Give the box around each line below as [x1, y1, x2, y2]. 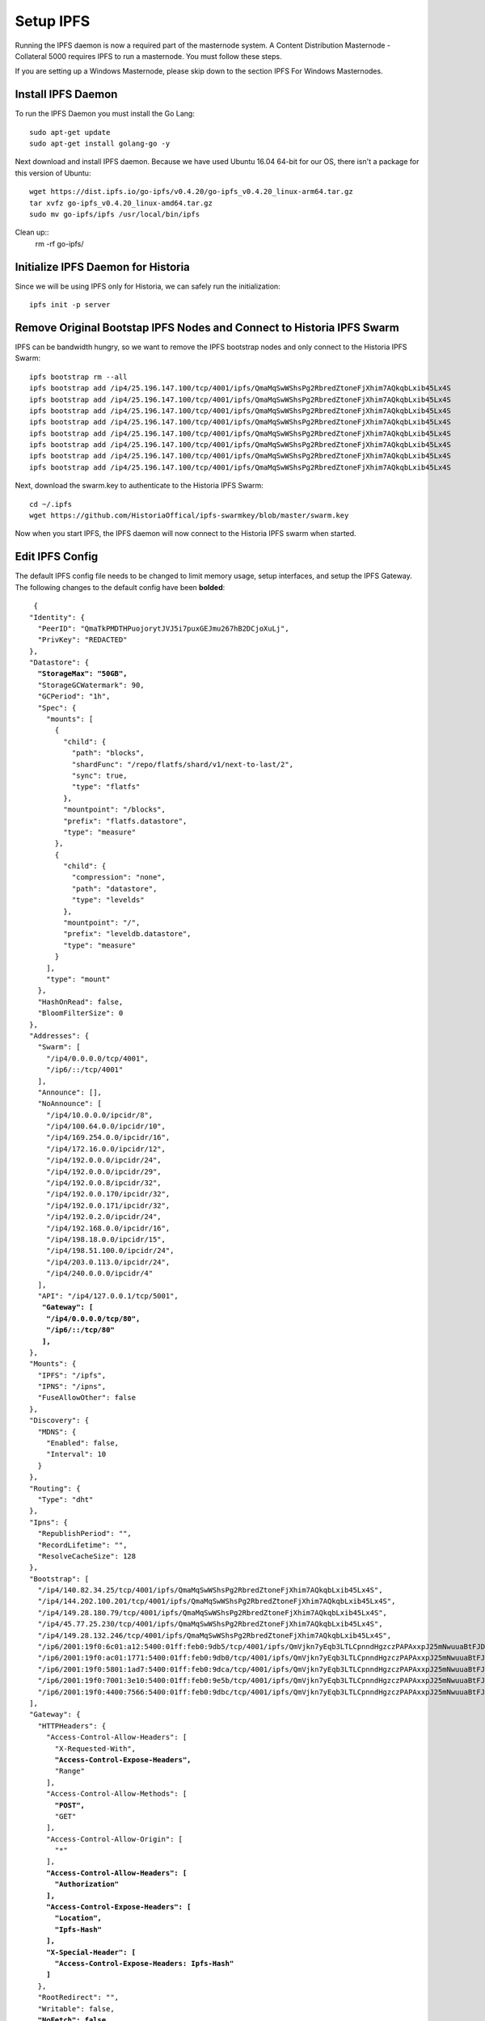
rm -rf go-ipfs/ [35, 238, 84, 248]
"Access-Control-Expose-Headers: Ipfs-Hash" [54, 1959, 234, 1968]
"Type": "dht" [37, 1495, 94, 1504]
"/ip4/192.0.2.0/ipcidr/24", [45, 1213, 162, 1221]
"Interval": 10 [45, 1449, 107, 1459]
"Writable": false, [37, 2004, 115, 2013]
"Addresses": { [29, 1031, 90, 1040]
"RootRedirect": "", [37, 1993, 120, 2002]
